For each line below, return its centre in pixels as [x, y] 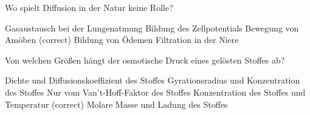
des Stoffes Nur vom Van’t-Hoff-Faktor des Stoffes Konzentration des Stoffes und [155, 92]
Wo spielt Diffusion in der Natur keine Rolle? [89, 7]
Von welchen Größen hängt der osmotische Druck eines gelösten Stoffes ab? [145, 60]
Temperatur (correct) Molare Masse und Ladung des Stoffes [116, 104]
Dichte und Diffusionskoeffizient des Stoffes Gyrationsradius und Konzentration [153, 80]
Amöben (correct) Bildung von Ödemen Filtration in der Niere [122, 40]
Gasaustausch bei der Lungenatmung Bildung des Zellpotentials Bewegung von [152, 28]
